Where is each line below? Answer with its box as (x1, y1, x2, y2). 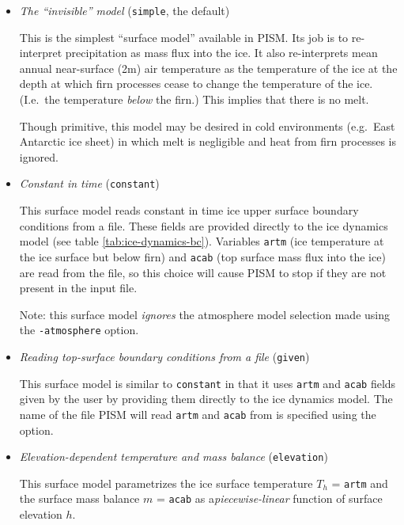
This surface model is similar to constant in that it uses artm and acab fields (19, 375, 396, 391)
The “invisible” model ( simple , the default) (19, 2, 230, 18)
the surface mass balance (19, 490, 140, 507)
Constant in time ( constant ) (19, 175, 160, 192)
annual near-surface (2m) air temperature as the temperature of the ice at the (19, 59, 398, 76)
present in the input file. (19, 280, 138, 296)
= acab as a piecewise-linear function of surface (156, 490, 383, 507)
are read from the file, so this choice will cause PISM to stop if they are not (19, 264, 387, 280)
